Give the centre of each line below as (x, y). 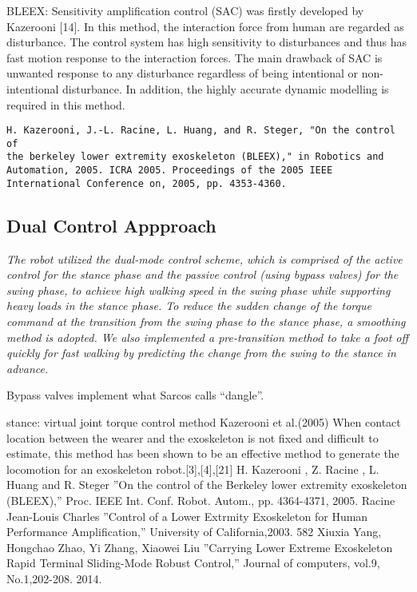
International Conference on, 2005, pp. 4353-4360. (147, 183)
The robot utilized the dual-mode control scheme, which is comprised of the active (205, 258)
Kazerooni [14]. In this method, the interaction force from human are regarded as (205, 26)
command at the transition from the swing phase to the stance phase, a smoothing (206, 322)
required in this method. (66, 104)
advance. (28, 368)
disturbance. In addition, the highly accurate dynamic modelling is (226, 88)
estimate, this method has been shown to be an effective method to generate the (203, 453)
